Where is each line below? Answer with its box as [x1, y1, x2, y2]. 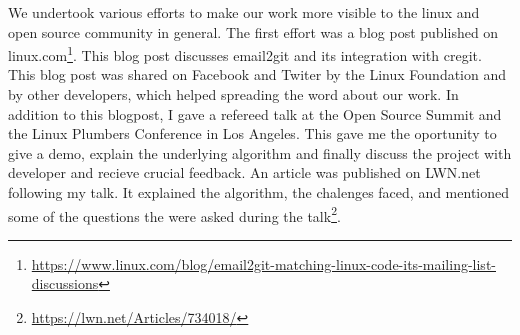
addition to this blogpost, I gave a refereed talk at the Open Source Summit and [8, 103, 502, 124]
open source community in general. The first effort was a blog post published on [8, 21, 499, 42]
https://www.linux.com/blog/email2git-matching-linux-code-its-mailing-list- [31, 253, 496, 274]
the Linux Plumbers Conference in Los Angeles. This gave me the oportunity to [8, 123, 497, 144]
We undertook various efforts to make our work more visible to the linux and [8, 2, 480, 22]
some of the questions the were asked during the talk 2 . [8, 202, 341, 226]
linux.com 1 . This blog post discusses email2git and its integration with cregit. [8, 42, 482, 65]
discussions [31, 273, 99, 294]
